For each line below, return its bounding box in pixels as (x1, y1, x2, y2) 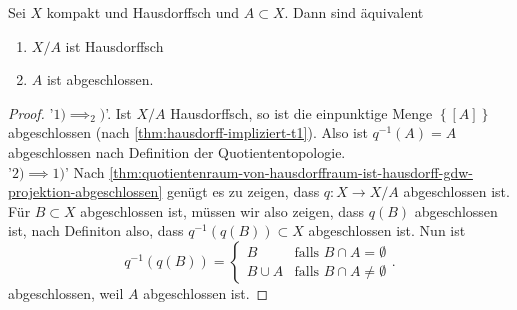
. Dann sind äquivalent (284, 2, 424, 22)
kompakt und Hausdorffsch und (46, 2, 240, 22)
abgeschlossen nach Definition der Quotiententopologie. (8, 141, 346, 162)
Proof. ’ (8, 102, 54, 123)
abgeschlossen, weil (8, 282, 124, 303)
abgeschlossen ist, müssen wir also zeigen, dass (80, 200, 365, 221)
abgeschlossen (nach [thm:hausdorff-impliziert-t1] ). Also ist (8, 122, 368, 143)
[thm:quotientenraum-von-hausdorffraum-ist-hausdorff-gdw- (109, 161, 473, 182)
